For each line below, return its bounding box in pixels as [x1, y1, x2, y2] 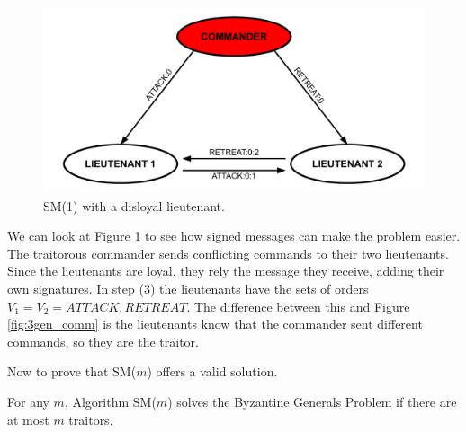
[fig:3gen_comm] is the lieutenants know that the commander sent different [7, 314, 423, 333]
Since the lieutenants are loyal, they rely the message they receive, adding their [7, 261, 444, 280]
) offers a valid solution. [147, 362, 278, 381]
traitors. [68, 410, 113, 428]
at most [7, 410, 49, 428]
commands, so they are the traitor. [7, 331, 199, 350]
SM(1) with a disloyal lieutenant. [43, 196, 225, 215]
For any [7, 392, 49, 410]
